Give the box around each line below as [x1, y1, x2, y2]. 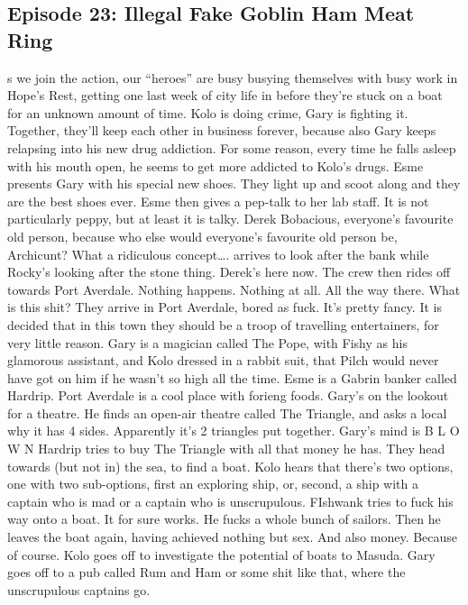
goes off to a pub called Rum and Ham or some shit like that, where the [7, 563, 406, 582]
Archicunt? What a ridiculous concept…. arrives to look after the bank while [7, 244, 429, 263]
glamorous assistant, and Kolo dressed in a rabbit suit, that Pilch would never [7, 351, 439, 370]
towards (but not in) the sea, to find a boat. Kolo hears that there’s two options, [7, 456, 454, 475]
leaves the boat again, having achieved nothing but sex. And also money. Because [7, 527, 458, 546]
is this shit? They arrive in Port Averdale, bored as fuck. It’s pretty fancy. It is [7, 298, 442, 316]
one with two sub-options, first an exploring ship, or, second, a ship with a [7, 474, 418, 493]
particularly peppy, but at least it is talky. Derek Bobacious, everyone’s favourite [7, 209, 454, 228]
